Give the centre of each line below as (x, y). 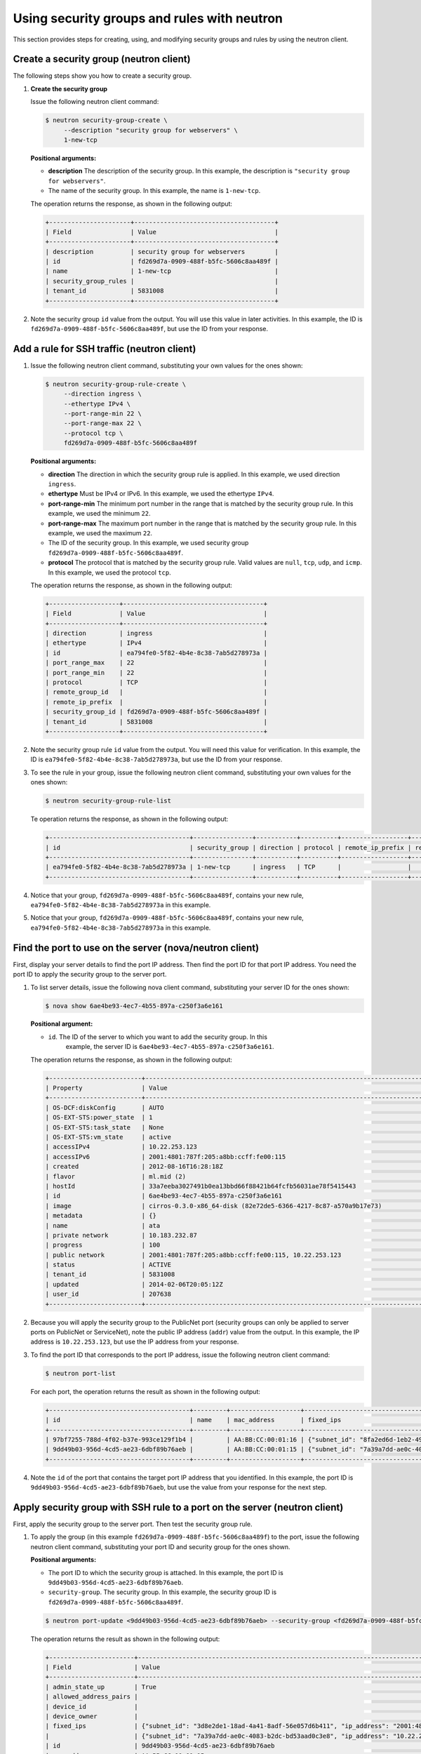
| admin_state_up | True (101, 1687)
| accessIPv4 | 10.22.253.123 (121, 1147)
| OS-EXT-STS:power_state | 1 (99, 1118)
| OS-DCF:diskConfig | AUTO (105, 1107)
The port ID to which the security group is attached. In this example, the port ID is (166, 1572)
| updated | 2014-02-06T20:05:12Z (134, 1284)
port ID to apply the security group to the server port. (90, 975)
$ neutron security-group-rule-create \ (115, 384)
